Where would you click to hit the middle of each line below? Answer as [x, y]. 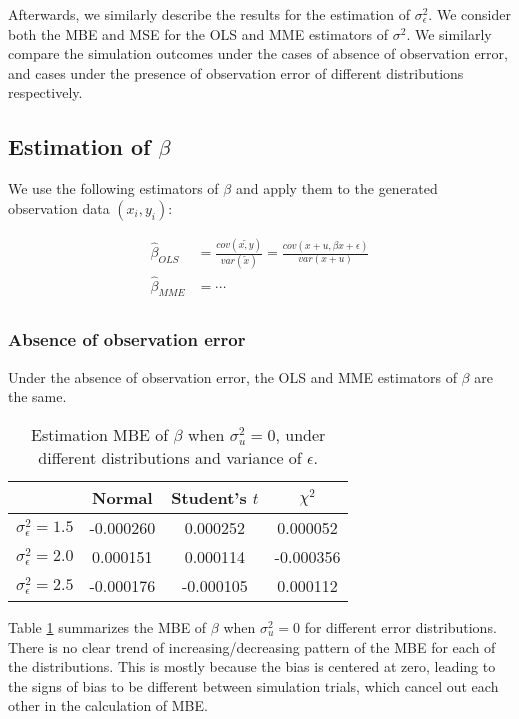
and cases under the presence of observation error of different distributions [236, 72]
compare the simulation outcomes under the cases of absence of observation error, [258, 53]
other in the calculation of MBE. [108, 705]
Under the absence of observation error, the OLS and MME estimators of [232, 376]
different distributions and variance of [170, 457]
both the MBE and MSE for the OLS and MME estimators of [198, 33]
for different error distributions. [400, 626]
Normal [122, 497]
